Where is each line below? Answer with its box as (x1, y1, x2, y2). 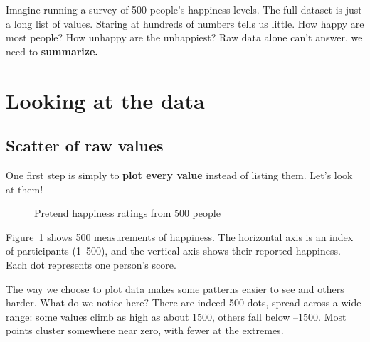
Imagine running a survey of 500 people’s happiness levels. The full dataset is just (6, 2, 362, 16)
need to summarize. (6, 43, 98, 58)
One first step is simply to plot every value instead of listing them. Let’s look (6, 167, 353, 182)
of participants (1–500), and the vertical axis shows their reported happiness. (6, 243, 341, 258)
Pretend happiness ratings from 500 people (34, 205, 221, 220)
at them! (6, 181, 43, 196)
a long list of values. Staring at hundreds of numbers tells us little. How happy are (6, 16, 364, 31)
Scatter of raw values (6, 134, 164, 156)
